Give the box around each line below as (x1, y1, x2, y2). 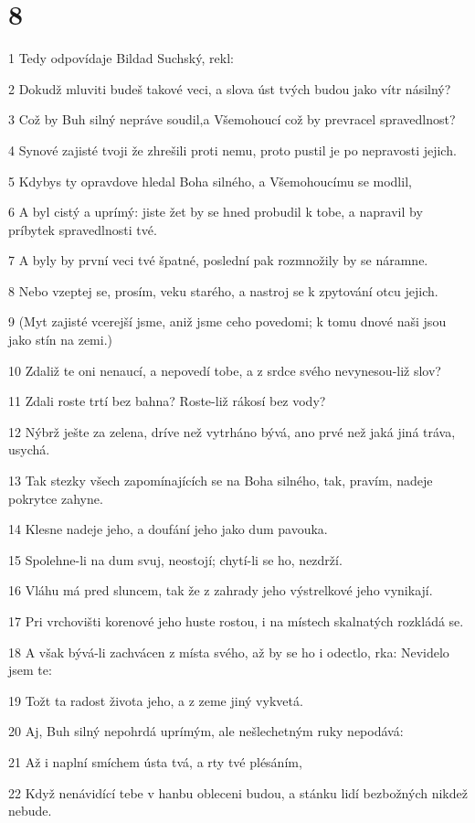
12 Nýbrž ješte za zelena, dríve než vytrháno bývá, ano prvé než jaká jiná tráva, (8, 422, 456, 441)
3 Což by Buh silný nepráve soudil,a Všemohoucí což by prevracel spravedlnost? (8, 110, 456, 129)
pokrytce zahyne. (8, 488, 103, 508)
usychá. (8, 440, 50, 459)
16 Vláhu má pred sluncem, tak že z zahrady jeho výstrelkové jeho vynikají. (8, 581, 433, 600)
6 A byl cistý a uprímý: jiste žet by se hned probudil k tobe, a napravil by (8, 202, 423, 221)
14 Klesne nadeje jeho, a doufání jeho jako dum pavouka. (8, 519, 328, 539)
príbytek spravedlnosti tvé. (8, 219, 157, 239)
